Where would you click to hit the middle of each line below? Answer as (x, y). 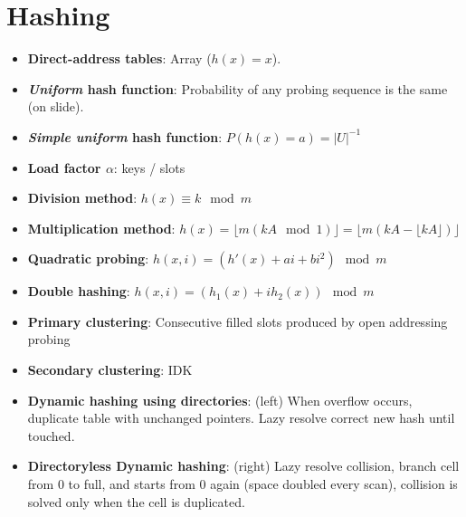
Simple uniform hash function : (125, 136)
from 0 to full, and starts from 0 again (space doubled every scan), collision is (243, 484)
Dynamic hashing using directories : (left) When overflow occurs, (220, 400)
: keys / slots (149, 167)
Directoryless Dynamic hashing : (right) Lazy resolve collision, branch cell (243, 466)
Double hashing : (79, 291)
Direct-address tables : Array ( (119, 58)
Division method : (82, 198)
